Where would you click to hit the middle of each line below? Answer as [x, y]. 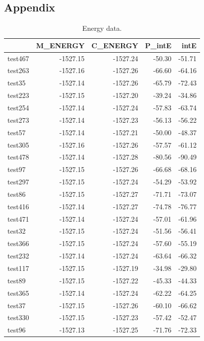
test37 [17, 305]
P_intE [158, 45]
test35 [17, 83]
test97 [17, 169]
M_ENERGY [60, 45]
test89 [17, 280]
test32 [17, 231]
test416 [18, 206]
